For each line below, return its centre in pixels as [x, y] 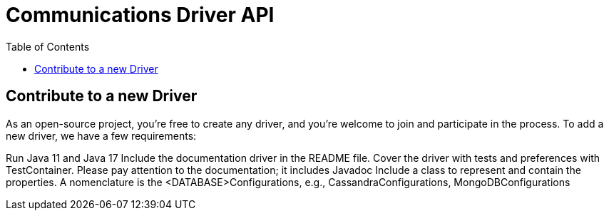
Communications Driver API [140, 15]
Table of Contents [48, 46]
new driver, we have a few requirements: [101, 135]
